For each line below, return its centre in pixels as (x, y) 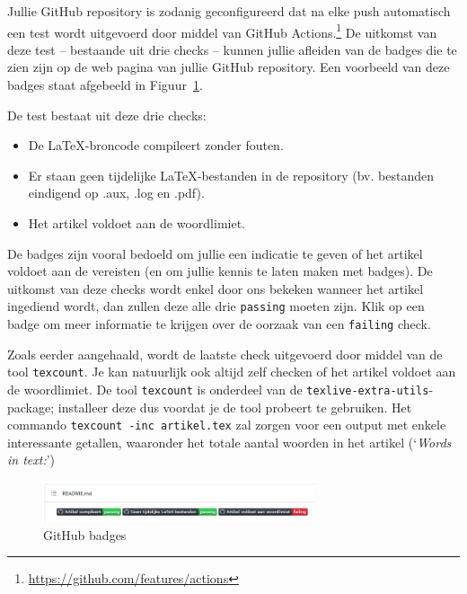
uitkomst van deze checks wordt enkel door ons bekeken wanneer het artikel (216, 288)
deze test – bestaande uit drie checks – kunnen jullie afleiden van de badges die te (232, 49)
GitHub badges (85, 534)
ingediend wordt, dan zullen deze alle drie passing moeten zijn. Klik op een (216, 306)
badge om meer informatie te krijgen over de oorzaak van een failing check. (219, 324)
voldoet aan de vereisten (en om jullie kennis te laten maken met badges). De (220, 271)
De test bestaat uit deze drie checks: (107, 115)
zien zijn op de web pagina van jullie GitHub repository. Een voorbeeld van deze (229, 67)
